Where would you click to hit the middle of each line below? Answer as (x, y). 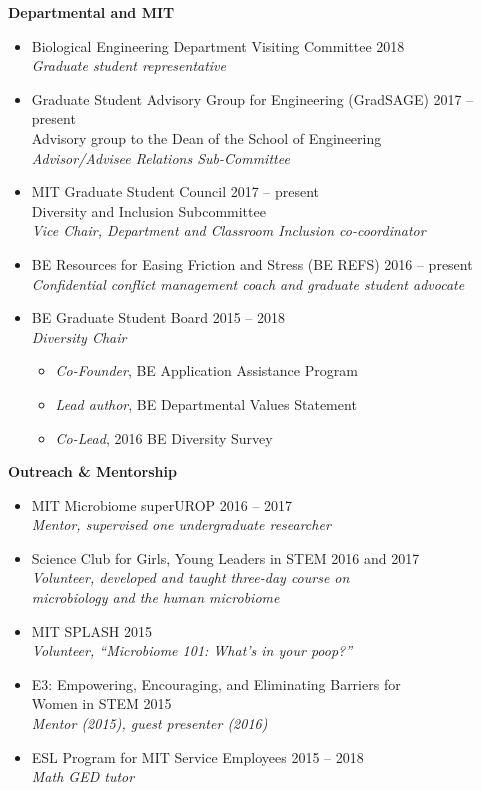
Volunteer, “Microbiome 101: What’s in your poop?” (192, 650)
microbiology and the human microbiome (155, 597)
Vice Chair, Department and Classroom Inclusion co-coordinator (228, 230)
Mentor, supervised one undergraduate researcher (181, 524)
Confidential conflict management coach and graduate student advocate (248, 283)
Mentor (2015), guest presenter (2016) (149, 723)
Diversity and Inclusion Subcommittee (148, 210)
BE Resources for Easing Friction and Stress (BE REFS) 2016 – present (252, 263)
